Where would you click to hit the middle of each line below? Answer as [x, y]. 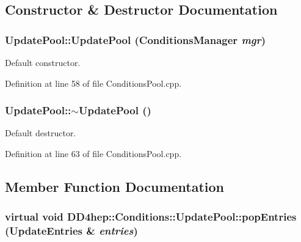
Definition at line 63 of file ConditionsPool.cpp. [93, 153]
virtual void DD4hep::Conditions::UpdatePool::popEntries [151, 217]
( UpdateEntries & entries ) [71, 231]
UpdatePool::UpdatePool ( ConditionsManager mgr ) [136, 39]
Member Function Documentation [115, 186]
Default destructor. [41, 133]
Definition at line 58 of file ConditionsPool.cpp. [93, 83]
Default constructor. [43, 62]
